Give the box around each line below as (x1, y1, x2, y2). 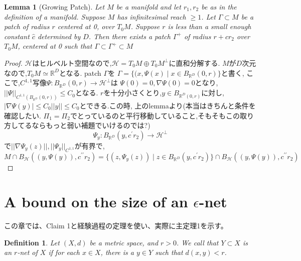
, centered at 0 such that (18, 41, 92, 51)
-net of (17, 247, 38, 257)
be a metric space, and (89, 237, 159, 247)
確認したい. (4, 110, 41, 120)
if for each (48, 247, 80, 257)
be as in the (201, 2, 237, 12)
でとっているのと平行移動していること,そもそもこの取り (70, 110, 254, 120)
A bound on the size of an (4, 191, 188, 212)
